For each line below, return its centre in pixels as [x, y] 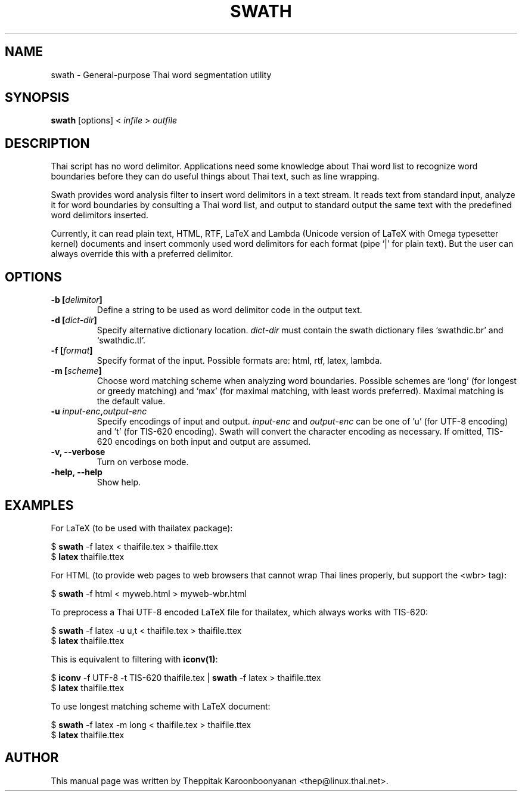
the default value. [131, 401]
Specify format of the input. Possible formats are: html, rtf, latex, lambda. [240, 361]
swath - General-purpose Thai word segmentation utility [161, 75]
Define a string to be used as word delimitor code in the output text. [229, 310]
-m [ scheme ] [76, 371]
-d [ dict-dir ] [74, 320]
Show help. [119, 482]
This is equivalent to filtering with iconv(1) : [134, 659]
